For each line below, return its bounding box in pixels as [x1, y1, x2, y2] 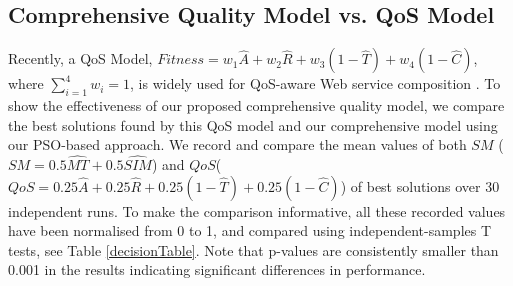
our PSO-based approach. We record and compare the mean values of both [8, 134, 467, 155]
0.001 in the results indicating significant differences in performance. [8, 259, 426, 280]
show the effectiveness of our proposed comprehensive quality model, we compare [8, 95, 505, 115]
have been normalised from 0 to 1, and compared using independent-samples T [8, 220, 492, 241]
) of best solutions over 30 [340, 175, 500, 196]
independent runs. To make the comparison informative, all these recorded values [8, 200, 506, 221]
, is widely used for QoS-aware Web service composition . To [130, 73, 501, 94]
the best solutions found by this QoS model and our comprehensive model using [8, 114, 498, 135]
